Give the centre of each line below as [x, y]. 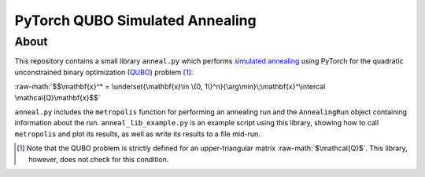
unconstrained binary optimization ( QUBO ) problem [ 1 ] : [104, 72]
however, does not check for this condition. [99, 159]
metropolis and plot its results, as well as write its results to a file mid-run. [137, 134]
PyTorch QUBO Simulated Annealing [135, 20]
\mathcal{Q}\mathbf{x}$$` [57, 97]
